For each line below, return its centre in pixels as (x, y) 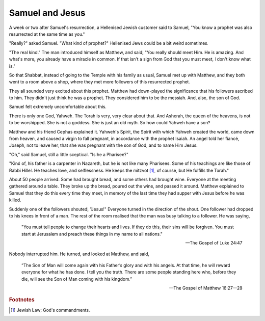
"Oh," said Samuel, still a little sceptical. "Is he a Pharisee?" (69, 154)
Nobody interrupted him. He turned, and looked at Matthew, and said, (79, 254)
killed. (15, 200)
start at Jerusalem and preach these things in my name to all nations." (92, 234)
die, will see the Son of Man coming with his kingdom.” (77, 279)
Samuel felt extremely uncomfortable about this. (58, 107)
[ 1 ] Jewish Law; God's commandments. (50, 310)
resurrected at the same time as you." (47, 34)
